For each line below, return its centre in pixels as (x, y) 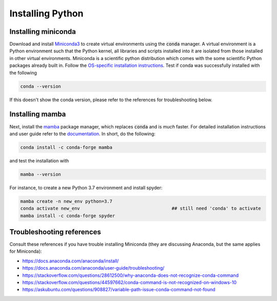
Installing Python (46, 13)
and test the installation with (39, 161)
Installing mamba (38, 114)
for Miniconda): (26, 251)
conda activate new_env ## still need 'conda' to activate (141, 209)
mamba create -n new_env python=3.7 (66, 201)
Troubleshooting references (55, 232)
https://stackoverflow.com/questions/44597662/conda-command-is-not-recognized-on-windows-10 (130, 283)
